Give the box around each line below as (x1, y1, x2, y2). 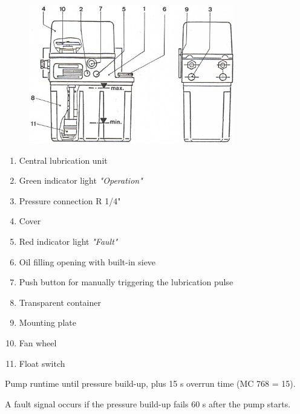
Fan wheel (19, 337, 57, 349)
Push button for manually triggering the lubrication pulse (19, 276, 233, 288)
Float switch (19, 357, 65, 369)
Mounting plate (19, 316, 76, 329)
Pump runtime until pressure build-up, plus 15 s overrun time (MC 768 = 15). (5, 377, 296, 390)
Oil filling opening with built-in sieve (19, 255, 156, 268)
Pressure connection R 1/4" (19, 194, 121, 207)
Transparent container (19, 296, 101, 308)
